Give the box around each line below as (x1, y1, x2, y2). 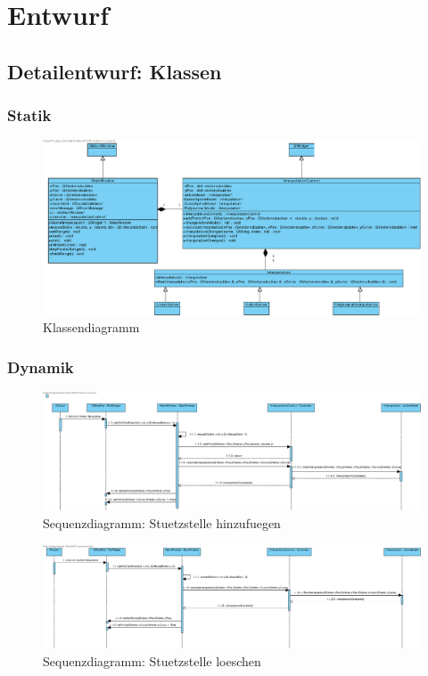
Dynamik (7, 355, 74, 378)
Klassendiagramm (43, 318, 140, 337)
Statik (7, 104, 52, 126)
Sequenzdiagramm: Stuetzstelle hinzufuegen (43, 513, 281, 532)
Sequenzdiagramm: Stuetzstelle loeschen (43, 651, 261, 670)
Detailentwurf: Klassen (7, 57, 222, 85)
